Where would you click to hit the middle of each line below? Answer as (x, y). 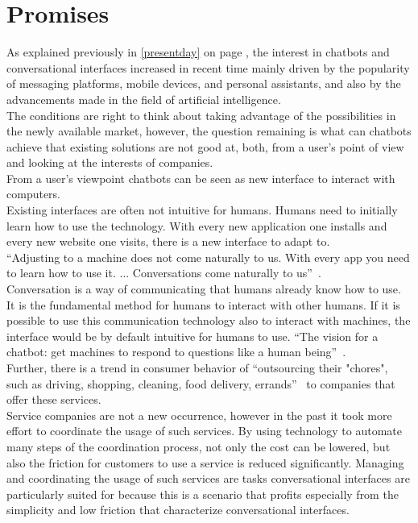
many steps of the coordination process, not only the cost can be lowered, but (199, 446)
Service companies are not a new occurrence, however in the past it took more (199, 415)
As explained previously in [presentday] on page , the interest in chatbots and (198, 52)
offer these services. (54, 399)
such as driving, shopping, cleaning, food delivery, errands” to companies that (201, 383)
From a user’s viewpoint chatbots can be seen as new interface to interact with (201, 178)
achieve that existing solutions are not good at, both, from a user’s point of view (205, 146)
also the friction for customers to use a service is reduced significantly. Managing (205, 462)
